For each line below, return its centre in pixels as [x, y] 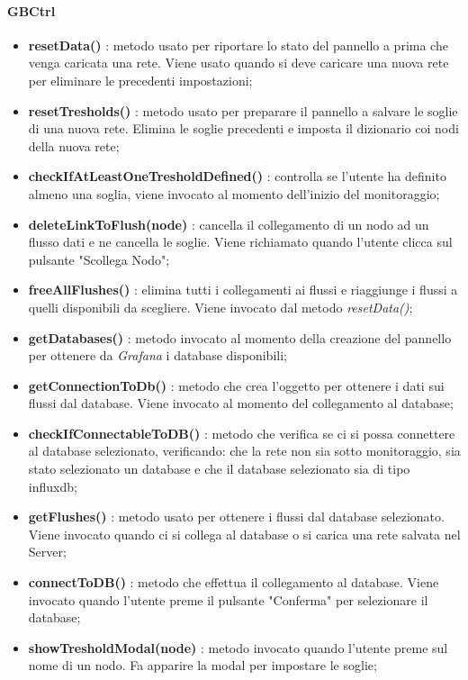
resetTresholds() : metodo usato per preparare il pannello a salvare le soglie [243, 110]
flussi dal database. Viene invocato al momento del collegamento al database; [241, 403]
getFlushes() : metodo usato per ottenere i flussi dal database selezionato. [236, 517]
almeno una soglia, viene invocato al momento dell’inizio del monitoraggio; [234, 193]
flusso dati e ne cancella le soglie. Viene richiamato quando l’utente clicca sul [240, 242]
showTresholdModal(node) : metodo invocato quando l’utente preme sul [238, 647]
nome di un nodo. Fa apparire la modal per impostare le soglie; [202, 665]
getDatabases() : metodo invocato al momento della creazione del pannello [240, 337]
